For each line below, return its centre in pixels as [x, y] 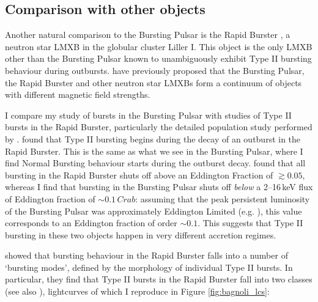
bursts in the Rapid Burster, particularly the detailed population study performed [159, 127]
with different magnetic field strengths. [78, 94]
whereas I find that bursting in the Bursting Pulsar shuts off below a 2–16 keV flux [159, 187]
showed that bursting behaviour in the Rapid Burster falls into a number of [146, 255]
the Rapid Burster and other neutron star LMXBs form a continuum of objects [153, 82]
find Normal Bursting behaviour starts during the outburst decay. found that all [155, 163]
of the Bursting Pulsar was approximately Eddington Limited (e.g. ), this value [153, 211]
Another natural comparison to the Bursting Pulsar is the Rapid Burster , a [148, 35]
